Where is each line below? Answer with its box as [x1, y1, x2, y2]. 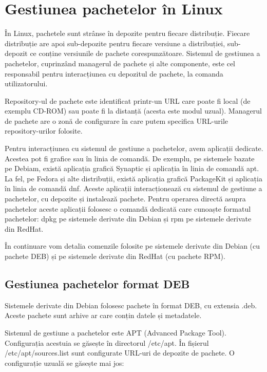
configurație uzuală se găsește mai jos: [5, 357, 124, 368]
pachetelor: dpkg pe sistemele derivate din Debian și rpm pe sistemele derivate [5, 213, 252, 224]
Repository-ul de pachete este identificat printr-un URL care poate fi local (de [5, 95, 251, 106]
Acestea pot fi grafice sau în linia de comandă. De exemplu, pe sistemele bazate [5, 153, 255, 163]
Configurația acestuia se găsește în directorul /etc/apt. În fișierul [5, 337, 209, 348]
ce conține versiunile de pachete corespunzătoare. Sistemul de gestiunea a [30, 48, 260, 59]
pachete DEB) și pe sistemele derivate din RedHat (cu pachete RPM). [5, 251, 225, 261]
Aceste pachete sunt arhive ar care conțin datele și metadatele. [5, 310, 202, 321]
